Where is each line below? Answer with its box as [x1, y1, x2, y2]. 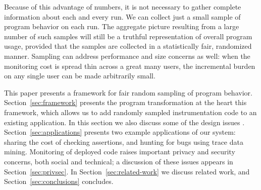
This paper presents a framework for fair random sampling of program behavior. [4, 87, 252, 98]
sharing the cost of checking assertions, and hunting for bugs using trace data [4, 136, 243, 147]
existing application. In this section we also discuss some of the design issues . [4, 117, 245, 127]
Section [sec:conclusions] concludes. [4, 176, 114, 186]
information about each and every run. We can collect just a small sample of [4, 11, 241, 22]
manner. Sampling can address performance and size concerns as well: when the [4, 50, 250, 61]
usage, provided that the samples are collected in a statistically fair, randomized [4, 41, 252, 51]
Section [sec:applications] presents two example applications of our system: [4, 127, 236, 137]
